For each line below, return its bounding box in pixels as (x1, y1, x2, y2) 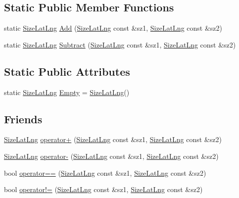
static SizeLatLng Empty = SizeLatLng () (4, 87, 130, 97)
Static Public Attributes (4, 63, 130, 79)
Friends (4, 111, 43, 126)
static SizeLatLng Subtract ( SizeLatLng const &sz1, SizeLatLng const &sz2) (4, 39, 236, 49)
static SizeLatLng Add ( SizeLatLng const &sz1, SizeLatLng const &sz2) (4, 23, 223, 33)
